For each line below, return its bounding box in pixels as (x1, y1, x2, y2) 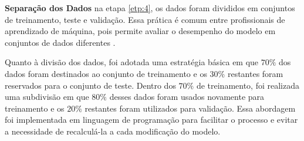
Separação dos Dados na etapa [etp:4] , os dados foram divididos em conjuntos (5, 2, 295, 14)
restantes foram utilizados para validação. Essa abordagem (85, 102, 296, 114)
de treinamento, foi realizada (196, 79, 299, 91)
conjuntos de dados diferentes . (5, 36, 116, 48)
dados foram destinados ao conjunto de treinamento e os (5, 67, 207, 79)
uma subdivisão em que (5, 90, 89, 103)
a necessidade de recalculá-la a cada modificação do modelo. (5, 125, 221, 137)
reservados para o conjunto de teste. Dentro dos (5, 79, 176, 91)
